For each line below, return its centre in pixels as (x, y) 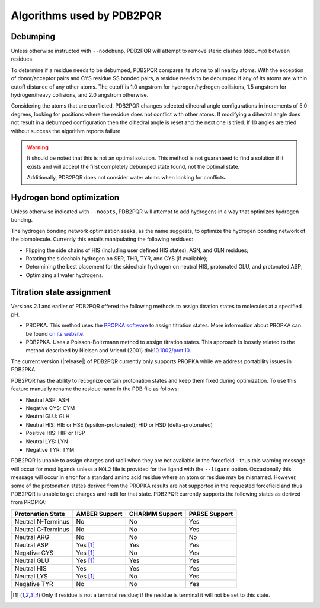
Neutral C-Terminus (42, 529)
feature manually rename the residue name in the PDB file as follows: (95, 389)
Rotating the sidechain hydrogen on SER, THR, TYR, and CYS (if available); (117, 258)
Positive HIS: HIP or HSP (55, 433)
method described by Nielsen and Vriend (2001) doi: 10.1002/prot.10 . (108, 350)
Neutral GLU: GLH (48, 417)
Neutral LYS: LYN (47, 441)
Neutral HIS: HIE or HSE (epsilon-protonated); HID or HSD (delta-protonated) (119, 424)
